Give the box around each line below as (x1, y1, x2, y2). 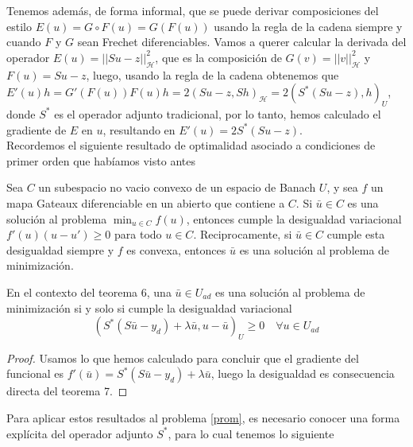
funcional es (6, 365, 64, 382)
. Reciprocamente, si (193, 226, 292, 243)
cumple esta (326, 226, 385, 243)
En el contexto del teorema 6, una (6, 283, 172, 300)
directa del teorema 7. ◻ (6, 383, 128, 399)
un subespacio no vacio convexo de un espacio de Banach (38, 179, 316, 196)
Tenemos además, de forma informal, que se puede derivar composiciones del (6, 2, 379, 18)
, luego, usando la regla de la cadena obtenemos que (86, 66, 339, 83)
